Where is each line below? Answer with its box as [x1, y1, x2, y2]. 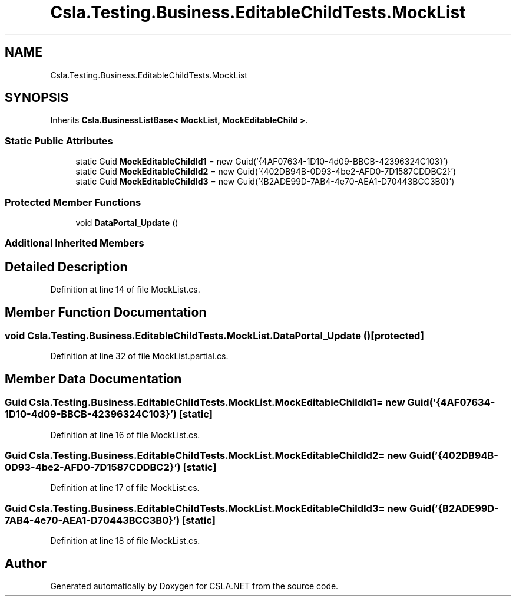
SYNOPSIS [5, 90, 69, 106]
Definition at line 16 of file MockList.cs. [50, 429, 200, 440]
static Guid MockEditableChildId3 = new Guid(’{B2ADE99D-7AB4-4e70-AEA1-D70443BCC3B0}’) [75, 176, 455, 187]
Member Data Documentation [5, 371, 182, 386]
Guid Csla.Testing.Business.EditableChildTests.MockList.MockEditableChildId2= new [5, 449, 407, 461]
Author [5, 556, 47, 571]
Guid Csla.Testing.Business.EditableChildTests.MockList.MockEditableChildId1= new [5, 396, 405, 409]
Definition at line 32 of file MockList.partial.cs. [50, 351, 229, 362]
